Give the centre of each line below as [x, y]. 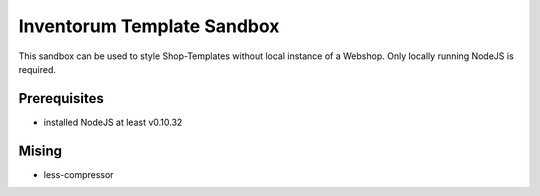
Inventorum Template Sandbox [149, 26]
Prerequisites [61, 98]
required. [37, 69]
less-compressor [78, 174]
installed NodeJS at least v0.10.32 [113, 122]
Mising [40, 150]
